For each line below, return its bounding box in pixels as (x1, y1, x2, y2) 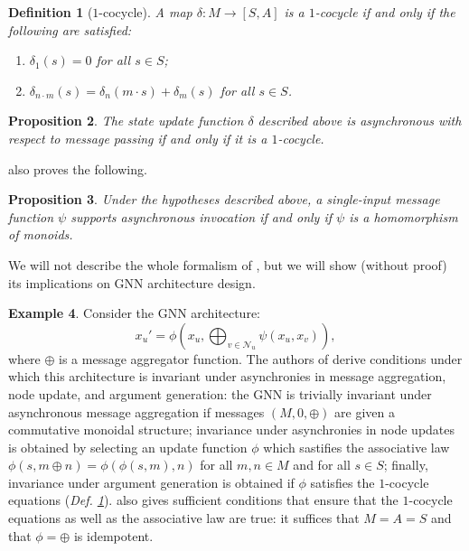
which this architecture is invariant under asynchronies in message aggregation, (8, 367, 446, 386)
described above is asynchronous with (258, 111, 462, 130)
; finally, (383, 455, 428, 474)
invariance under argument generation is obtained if (8, 472, 295, 491)
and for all (293, 455, 351, 474)
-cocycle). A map (98, 3, 192, 21)
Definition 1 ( (8, 3, 93, 21)
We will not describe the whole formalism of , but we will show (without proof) (8, 255, 447, 274)
